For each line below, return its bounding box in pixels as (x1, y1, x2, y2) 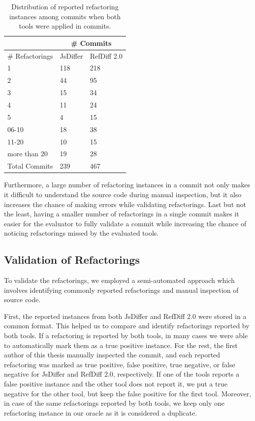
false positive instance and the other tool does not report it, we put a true (4, 379, 227, 389)
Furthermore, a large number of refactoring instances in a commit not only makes (4, 179, 251, 190)
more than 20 (7, 148, 48, 159)
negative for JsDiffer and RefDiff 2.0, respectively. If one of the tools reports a (4, 369, 240, 379)
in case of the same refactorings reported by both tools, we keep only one (4, 398, 225, 408)
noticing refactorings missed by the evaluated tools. (4, 228, 159, 238)
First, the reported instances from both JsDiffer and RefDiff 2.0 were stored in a (4, 311, 247, 321)
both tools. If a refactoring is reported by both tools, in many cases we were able (4, 330, 248, 341)
